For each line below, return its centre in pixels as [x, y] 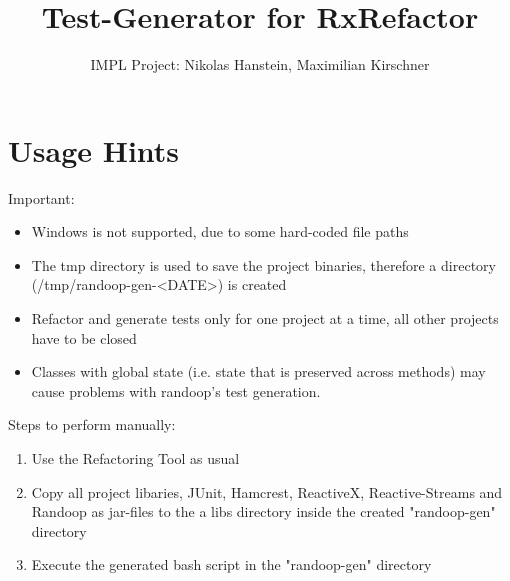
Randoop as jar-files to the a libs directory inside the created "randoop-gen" [263, 511]
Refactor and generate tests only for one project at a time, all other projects [265, 318]
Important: [41, 197]
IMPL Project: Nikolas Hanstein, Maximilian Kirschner [260, 64]
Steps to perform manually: [92, 424]
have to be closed [84, 337]
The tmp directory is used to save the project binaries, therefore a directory [263, 264]
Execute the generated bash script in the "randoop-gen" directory [231, 564]
